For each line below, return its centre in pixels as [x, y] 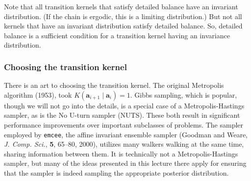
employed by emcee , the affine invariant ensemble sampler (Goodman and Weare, [126, 134]
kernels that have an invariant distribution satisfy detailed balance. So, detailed [123, 26]
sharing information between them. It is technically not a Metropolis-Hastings [121, 153]
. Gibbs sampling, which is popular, [184, 94]
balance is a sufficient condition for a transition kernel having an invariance [117, 35]
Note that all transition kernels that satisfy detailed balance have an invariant [121, 6]
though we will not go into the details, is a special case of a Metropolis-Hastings [124, 105]
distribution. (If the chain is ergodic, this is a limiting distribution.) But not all [123, 16]
